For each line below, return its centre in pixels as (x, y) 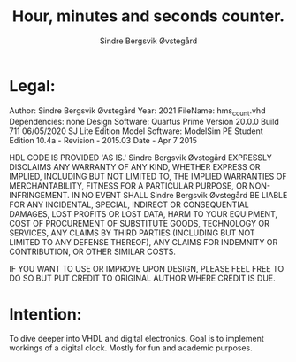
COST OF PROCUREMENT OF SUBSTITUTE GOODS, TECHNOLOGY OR (139, 224)
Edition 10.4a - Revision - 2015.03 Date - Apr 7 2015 (103, 141)
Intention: (46, 314)
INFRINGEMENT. (39, 196)
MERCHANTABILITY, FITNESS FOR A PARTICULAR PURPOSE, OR (128, 186)
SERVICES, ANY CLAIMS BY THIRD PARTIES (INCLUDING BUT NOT (132, 233)
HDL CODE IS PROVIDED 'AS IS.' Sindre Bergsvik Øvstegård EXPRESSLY (140, 158)
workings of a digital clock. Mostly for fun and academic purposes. (131, 348)
